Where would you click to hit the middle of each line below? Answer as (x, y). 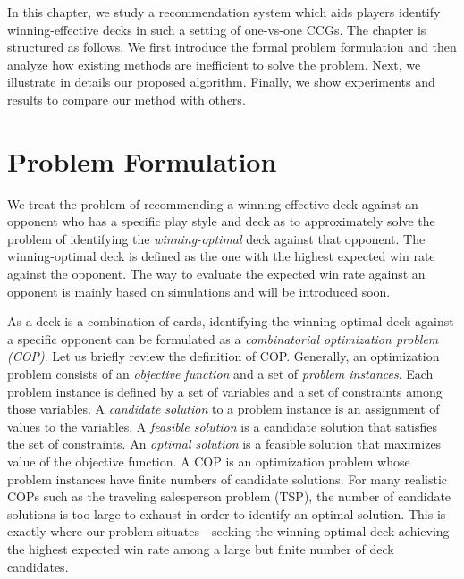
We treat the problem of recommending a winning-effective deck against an (213, 203)
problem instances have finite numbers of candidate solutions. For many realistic (227, 478)
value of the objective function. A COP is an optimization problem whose (209, 461)
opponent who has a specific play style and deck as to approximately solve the (221, 221)
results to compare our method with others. (127, 99)
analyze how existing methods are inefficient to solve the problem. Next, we (214, 64)
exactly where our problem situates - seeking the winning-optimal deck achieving (228, 531)
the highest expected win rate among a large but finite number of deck (201, 548)
